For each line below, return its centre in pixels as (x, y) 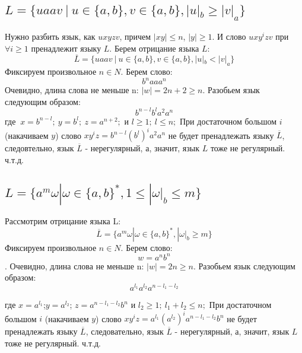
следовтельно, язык (39, 148)
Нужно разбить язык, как (50, 36)
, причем (135, 36)
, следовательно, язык (125, 331)
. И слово (229, 36)
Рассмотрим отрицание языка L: (63, 221)
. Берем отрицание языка (154, 48)
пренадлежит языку (66, 48)
